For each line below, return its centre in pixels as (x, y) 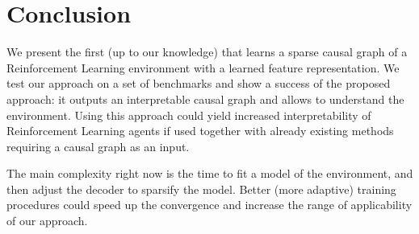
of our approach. (47, 221)
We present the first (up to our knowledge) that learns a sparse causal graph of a (207, 52)
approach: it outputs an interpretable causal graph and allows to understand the (205, 99)
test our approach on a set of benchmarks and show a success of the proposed (199, 83)
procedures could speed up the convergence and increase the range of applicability (209, 205)
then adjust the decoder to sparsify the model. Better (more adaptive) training (201, 189)
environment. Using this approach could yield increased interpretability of (189, 115)
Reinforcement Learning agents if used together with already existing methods (200, 131)
